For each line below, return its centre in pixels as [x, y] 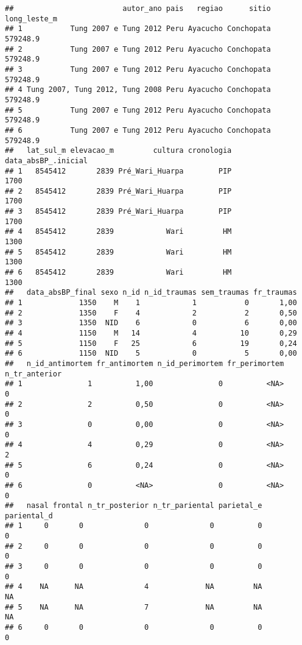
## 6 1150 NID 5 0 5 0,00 [151, 354]
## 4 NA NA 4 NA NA [134, 587]
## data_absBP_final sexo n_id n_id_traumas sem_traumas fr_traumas [151, 293]
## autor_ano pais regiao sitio [138, 9]
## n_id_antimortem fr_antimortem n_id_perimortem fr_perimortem [145, 363]
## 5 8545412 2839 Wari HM [118, 252]
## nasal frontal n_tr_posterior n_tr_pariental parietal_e [134, 506]
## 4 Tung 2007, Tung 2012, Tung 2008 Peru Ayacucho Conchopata [138, 90]
